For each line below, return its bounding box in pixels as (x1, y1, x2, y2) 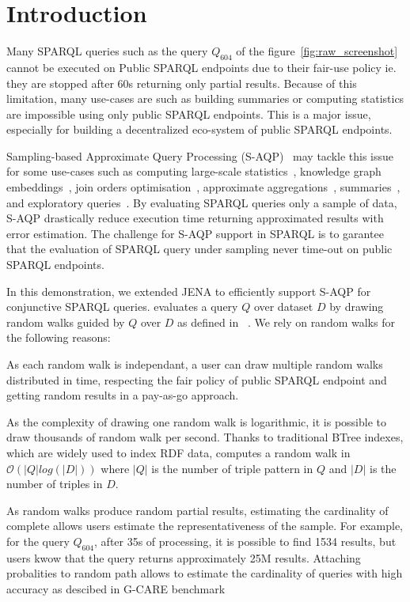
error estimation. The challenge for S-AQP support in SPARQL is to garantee (6, 225, 384, 241)
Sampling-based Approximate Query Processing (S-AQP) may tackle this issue (6, 147, 394, 164)
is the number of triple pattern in (151, 460, 313, 476)
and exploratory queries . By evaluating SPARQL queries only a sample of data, (6, 194, 397, 210)
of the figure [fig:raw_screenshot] (236, 43, 398, 59)
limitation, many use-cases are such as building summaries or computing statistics (6, 90, 404, 107)
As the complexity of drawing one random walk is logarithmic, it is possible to (6, 413, 386, 430)
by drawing (329, 298, 384, 315)
